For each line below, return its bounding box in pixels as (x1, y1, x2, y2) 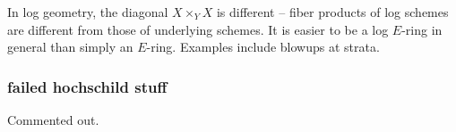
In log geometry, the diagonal (7, 3, 168, 21)
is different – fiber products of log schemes (216, 3, 449, 21)
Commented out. (7, 111, 99, 128)
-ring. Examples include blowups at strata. (146, 37, 380, 56)
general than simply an (7, 37, 133, 56)
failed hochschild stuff (7, 75, 168, 97)
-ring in (401, 20, 443, 38)
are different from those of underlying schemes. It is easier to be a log (7, 20, 389, 38)
